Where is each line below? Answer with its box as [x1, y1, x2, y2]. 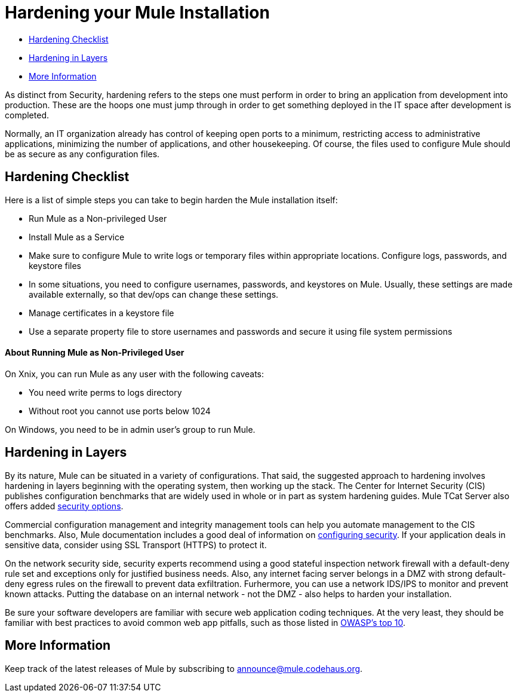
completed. [5, 109, 49, 120]
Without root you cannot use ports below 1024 [29, 405, 211, 416]
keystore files [29, 260, 82, 271]
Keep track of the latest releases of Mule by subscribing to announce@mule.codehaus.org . [5, 663, 363, 674]
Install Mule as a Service [29, 231, 125, 242]
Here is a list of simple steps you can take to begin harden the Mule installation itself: [5, 194, 338, 205]
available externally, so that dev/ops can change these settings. [29, 289, 279, 299]
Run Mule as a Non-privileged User [29, 213, 167, 224]
